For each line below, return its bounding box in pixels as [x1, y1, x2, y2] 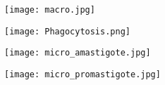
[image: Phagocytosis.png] [4, 26, 130, 37]
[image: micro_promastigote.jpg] [4, 69, 161, 79]
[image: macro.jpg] [4, 5, 95, 15]
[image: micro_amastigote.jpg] [4, 48, 151, 58]
